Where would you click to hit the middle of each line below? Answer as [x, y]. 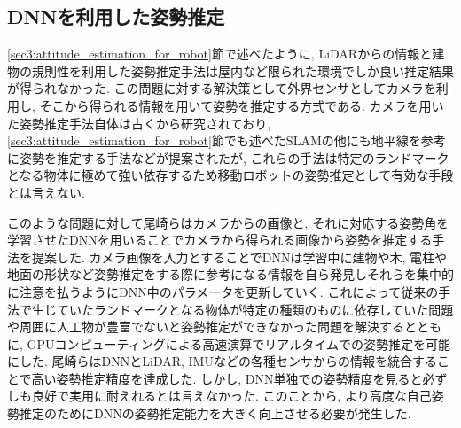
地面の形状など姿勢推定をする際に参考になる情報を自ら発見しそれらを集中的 [230, 274]
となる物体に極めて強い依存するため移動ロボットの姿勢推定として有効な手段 [230, 175]
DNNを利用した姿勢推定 [116, 16]
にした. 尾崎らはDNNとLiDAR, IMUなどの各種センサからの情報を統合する [222, 361]
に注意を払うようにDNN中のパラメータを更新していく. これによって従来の [223, 291]
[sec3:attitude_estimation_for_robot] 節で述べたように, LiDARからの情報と [220, 54]
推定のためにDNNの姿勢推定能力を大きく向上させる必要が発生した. [215, 413]
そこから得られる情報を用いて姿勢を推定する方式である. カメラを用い [242, 105]
